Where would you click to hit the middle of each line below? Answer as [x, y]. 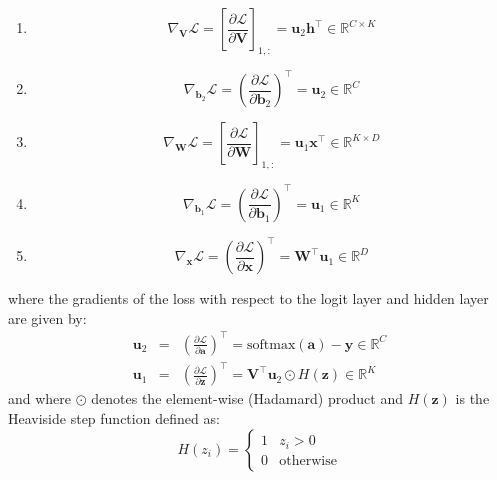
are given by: [47, 317]
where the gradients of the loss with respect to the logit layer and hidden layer [248, 298]
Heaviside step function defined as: [114, 417]
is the [472, 398]
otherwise [308, 460]
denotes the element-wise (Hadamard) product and [247, 398]
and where [40, 398]
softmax [271, 344]
